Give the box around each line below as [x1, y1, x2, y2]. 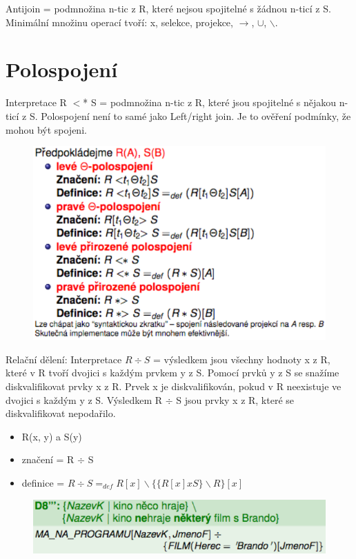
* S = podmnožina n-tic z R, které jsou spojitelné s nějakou [83, 95, 337, 110]
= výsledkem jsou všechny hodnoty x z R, [152, 352, 330, 366]
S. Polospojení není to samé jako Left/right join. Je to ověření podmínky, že [29, 108, 351, 123]
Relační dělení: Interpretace [6, 352, 122, 366]
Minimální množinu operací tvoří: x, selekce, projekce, [6, 14, 233, 29]
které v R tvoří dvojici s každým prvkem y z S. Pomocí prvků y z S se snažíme [6, 365, 339, 380]
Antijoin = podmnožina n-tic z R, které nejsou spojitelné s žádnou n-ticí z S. [6, 1, 331, 15]
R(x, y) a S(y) [21, 429, 82, 443]
